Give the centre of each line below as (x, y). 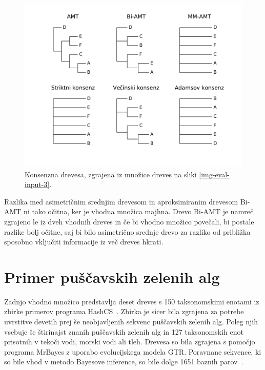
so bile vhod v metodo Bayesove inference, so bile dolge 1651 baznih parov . (124, 362)
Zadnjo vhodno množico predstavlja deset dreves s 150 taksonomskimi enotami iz (132, 301)
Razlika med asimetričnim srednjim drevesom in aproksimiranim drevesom (121, 201)
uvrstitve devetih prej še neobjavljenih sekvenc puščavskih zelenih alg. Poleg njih (131, 322)
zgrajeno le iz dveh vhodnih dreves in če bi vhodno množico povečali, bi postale (129, 221)
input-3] (37, 184)
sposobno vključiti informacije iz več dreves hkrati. (84, 242)
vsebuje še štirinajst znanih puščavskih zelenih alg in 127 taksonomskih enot (124, 331)
